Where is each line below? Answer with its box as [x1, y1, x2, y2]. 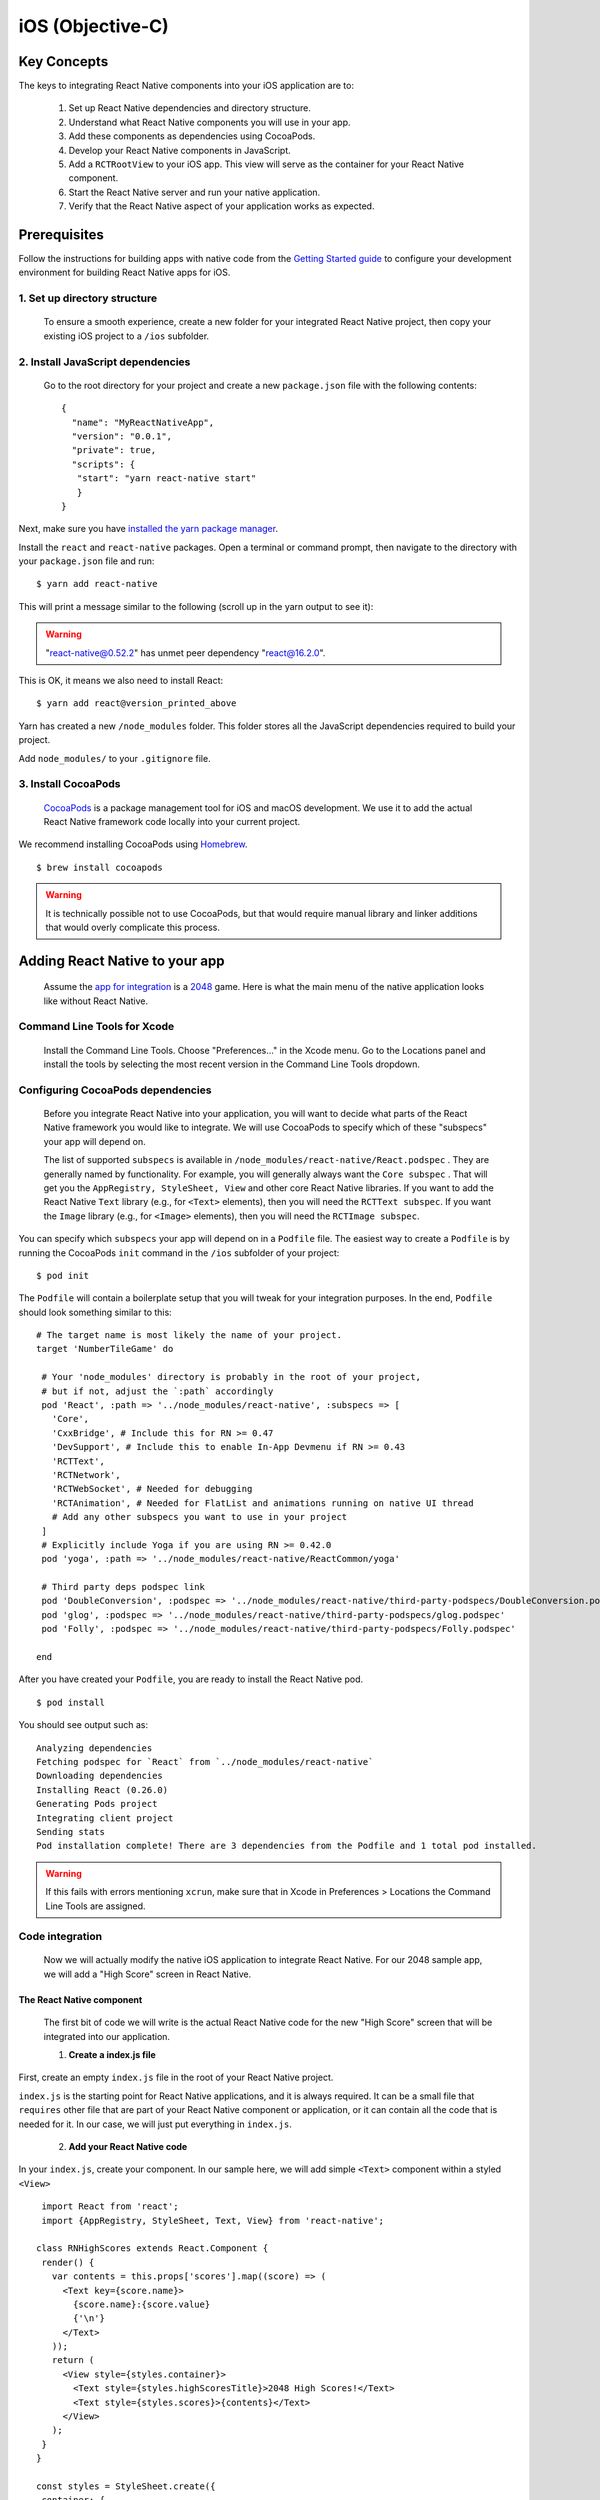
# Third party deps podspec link [41, 1581, 205, 1593]
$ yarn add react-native [36, 578, 158, 590]
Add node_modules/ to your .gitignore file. [18, 752, 211, 764]
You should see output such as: [18, 1719, 149, 1731]
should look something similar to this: [18, 1306, 172, 1318]
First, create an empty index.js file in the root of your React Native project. [18, 2071, 334, 2084]
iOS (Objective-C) [18, 15, 169, 37]
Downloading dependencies [36, 1770, 164, 1782]
